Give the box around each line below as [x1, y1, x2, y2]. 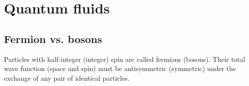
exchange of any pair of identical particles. [4, 72, 130, 83]
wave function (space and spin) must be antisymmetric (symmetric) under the [4, 63, 236, 73]
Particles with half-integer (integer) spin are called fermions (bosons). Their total [4, 54, 246, 64]
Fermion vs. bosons [4, 31, 102, 46]
